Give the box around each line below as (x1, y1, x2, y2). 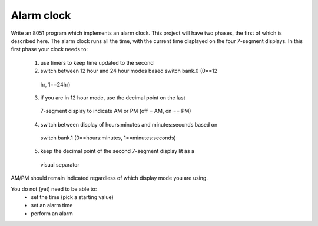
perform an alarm (31, 210, 74, 217)
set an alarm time (31, 202, 73, 209)
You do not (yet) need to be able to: (11, 185, 97, 192)
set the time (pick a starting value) (31, 194, 114, 201)
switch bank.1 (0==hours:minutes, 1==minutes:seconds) (40, 134, 176, 141)
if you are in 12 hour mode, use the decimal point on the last (40, 94, 185, 101)
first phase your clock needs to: (11, 46, 88, 53)
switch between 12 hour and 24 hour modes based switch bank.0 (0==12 (40, 68, 218, 75)
